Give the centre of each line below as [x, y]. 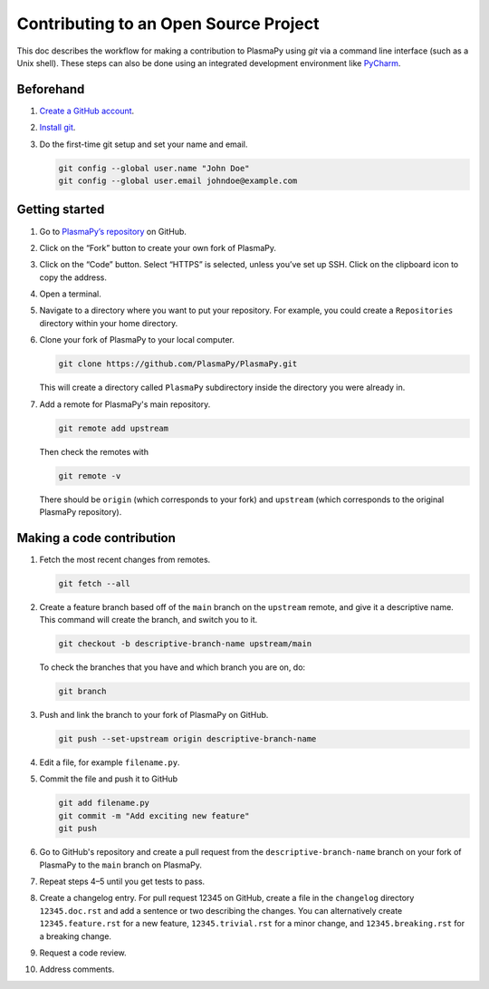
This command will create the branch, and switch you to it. [149, 620]
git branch [82, 692]
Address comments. [77, 969]
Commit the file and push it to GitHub [109, 779]
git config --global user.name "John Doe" [154, 168]
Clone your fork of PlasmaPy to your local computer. [137, 340]
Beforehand [51, 89]
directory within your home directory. [109, 323]
